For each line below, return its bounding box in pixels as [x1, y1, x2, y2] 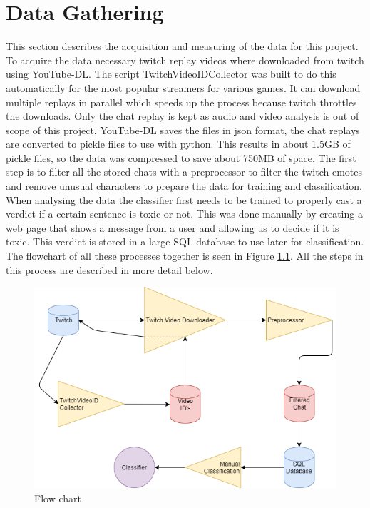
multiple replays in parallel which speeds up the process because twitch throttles [6, 94, 357, 109]
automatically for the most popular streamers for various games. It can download [6, 80, 361, 95]
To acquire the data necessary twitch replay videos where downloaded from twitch [6, 52, 364, 67]
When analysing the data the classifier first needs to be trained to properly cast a [6, 192, 362, 207]
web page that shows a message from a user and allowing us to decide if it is [6, 220, 339, 235]
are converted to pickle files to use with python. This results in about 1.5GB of [6, 136, 351, 151]
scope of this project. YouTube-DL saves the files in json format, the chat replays [6, 122, 360, 137]
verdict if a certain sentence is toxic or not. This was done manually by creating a [6, 206, 363, 221]
